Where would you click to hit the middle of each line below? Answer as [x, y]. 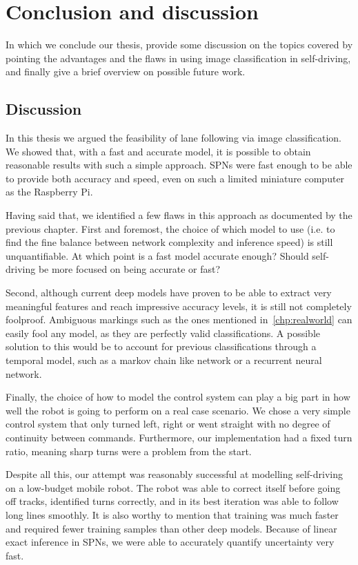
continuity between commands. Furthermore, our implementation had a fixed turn [179, 437]
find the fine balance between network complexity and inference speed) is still [169, 242]
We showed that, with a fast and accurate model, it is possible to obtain [158, 151]
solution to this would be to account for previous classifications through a [161, 346]
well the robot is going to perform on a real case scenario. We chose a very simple [178, 410]
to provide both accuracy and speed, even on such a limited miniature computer [175, 178]
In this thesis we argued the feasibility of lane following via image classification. [173, 138]
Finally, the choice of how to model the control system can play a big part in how [178, 397]
